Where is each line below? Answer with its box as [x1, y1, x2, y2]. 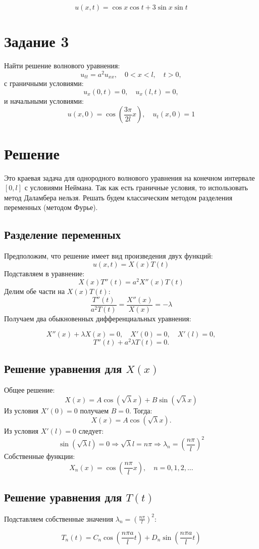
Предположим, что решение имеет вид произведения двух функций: [4, 250, 213, 261]
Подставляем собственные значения [4, 513, 114, 524]
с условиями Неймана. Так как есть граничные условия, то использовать [24, 182, 248, 193]
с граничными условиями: [4, 78, 84, 89]
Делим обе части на [4, 286, 65, 297]
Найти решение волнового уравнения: [4, 60, 120, 71]
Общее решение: [4, 384, 55, 395]
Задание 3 [4, 31, 69, 52]
